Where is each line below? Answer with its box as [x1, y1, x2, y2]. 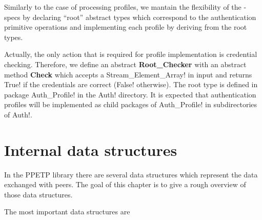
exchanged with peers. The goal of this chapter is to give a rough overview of [4, 179, 246, 190]
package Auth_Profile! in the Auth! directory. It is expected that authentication [4, 89, 256, 99]
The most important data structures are [4, 206, 130, 217]
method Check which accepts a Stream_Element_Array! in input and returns [4, 69, 252, 79]
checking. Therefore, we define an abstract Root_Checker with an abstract [4, 58, 247, 69]
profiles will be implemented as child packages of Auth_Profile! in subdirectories [4, 99, 257, 110]
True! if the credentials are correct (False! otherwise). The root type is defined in [4, 79, 258, 90]
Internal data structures [4, 139, 177, 160]
